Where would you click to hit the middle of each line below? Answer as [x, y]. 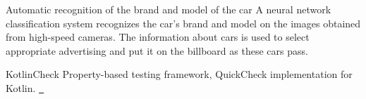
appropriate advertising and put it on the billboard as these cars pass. [157, 50]
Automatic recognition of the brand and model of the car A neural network [169, 9]
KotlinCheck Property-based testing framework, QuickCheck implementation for [179, 74]
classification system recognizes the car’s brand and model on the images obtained [183, 23]
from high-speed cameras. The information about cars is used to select [158, 37]
